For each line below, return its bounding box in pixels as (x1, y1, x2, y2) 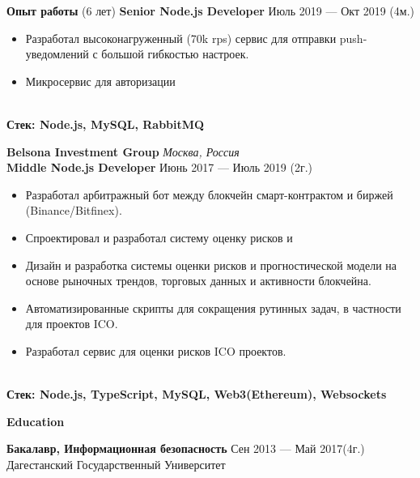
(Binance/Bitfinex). (25, 202, 122, 219)
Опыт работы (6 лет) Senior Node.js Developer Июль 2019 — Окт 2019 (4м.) (6, 2, 415, 19)
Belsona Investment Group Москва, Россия (6, 143, 240, 160)
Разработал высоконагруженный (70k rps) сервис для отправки (25, 29, 337, 46)
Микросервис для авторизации (25, 72, 176, 89)
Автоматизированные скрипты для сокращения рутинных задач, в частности (25, 299, 401, 316)
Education (6, 412, 65, 429)
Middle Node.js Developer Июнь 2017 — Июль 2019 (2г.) (6, 159, 312, 176)
